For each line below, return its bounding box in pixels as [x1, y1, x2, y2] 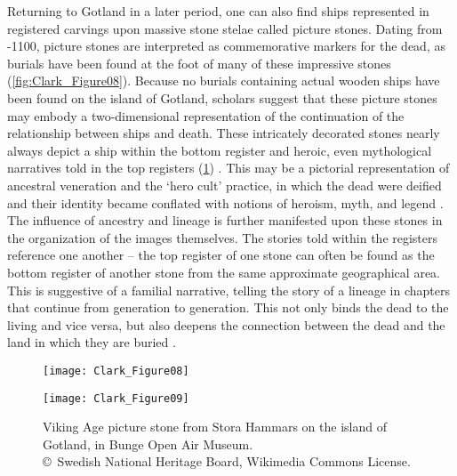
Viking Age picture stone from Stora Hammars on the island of [43, 417, 387, 436]
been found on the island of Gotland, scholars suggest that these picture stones [7, 88, 437, 107]
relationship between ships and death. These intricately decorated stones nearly [7, 124, 440, 142]
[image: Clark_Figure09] [43, 391, 189, 405]
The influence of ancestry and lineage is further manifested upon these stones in [7, 211, 443, 230]
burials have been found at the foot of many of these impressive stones [7, 53, 391, 72]
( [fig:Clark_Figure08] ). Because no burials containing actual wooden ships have [7, 71, 440, 90]
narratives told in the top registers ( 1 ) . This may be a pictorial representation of [7, 158, 450, 177]
